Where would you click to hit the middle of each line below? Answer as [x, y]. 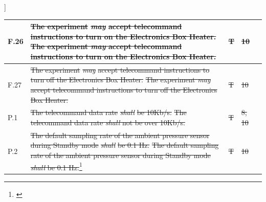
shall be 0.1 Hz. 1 [56, 166]
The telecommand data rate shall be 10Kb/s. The [108, 112]
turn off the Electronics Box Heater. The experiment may [120, 80]
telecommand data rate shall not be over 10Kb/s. [108, 122]
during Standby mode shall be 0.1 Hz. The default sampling [125, 145]
